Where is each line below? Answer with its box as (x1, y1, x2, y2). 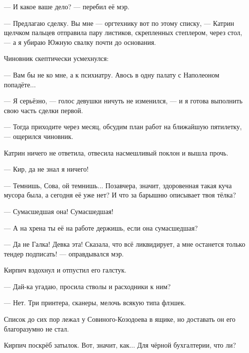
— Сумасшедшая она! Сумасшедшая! (4, 206, 114, 216)
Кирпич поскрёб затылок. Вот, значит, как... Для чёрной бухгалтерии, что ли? (4, 340, 236, 350)
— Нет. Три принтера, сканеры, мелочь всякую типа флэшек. (4, 297, 186, 308)
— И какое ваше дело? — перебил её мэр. (4, 1, 130, 11)
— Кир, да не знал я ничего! (4, 164, 89, 174)
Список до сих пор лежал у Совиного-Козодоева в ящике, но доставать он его (4, 314, 236, 324)
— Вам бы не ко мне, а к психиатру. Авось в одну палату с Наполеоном (4, 69, 219, 79)
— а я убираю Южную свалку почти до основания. (4, 37, 156, 47)
